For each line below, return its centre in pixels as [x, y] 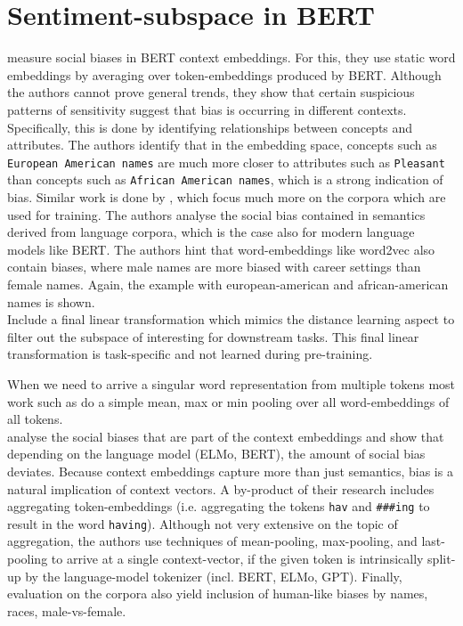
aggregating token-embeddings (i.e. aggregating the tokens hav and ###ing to [219, 506]
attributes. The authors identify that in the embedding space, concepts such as [222, 145]
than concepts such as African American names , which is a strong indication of [225, 179]
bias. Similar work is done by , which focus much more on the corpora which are [227, 197]
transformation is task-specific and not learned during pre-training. [190, 354]
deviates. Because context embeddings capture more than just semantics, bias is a [230, 471]
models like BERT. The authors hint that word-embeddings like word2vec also [221, 249]
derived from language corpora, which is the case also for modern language [211, 232]
